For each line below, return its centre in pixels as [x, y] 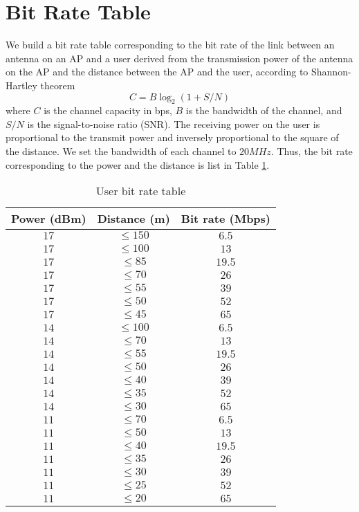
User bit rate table [141, 191]
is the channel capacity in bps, [108, 110]
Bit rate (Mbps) [225, 219]
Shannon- [331, 72]
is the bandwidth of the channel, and [264, 110]
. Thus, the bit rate [312, 151]
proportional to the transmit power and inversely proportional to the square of [172, 137]
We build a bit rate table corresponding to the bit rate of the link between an [170, 45]
